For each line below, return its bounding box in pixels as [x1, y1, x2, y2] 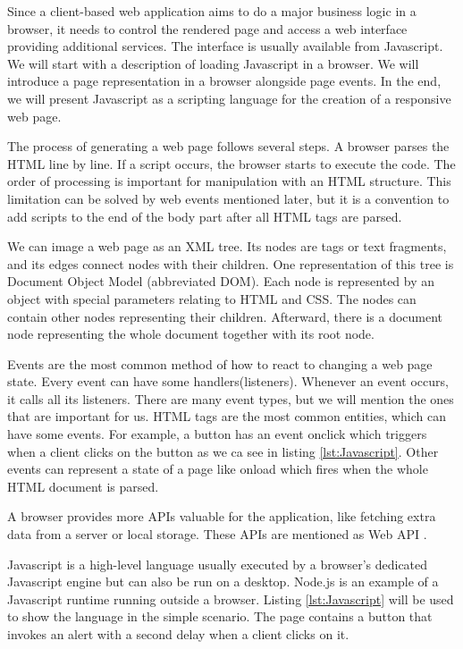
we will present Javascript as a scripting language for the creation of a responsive [7, 88, 451, 107]
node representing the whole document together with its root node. [7, 324, 375, 343]
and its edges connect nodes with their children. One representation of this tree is [7, 254, 454, 273]
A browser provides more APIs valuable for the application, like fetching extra [7, 507, 436, 526]
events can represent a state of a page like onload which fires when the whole [7, 459, 428, 478]
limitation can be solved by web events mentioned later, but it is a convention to [7, 189, 450, 207]
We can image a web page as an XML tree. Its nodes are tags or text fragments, [7, 237, 447, 256]
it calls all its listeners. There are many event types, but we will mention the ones [7, 389, 454, 408]
